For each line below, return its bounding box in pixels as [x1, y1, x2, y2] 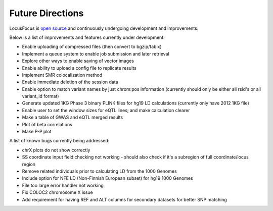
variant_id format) [22, 93, 59, 99]
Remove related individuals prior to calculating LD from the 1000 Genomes [22, 168, 177, 174]
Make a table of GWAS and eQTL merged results [22, 114, 123, 121]
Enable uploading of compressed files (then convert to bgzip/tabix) [22, 43, 162, 50]
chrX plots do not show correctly [22, 147, 90, 153]
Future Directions [9, 8, 84, 19]
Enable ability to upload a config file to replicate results [22, 65, 136, 71]
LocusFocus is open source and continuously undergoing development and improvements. [9, 25, 199, 31]
